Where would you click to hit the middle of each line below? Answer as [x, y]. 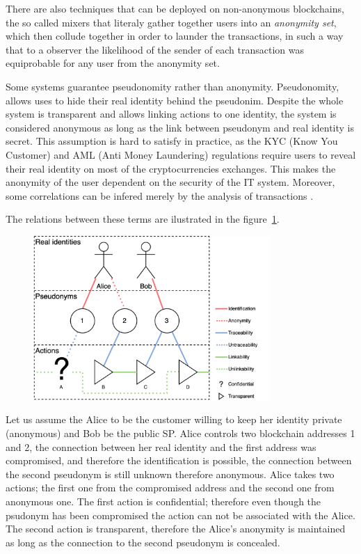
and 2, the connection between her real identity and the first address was [161, 446]
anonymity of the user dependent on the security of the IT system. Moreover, [170, 182]
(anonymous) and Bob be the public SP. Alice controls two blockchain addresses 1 [180, 433]
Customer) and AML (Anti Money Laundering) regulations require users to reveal [181, 154]
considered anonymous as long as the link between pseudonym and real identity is [180, 127]
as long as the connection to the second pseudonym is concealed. [143, 542]
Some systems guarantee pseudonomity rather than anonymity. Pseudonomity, [173, 86]
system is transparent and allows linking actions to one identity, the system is [171, 114]
